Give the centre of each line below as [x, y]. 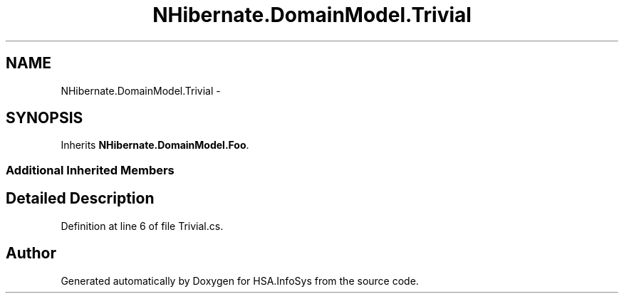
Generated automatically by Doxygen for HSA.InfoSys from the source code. [240, 280]
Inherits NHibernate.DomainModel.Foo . [155, 145]
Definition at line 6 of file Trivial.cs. [142, 226]
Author [31, 253]
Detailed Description [80, 199]
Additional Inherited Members [90, 170]
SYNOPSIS [45, 118]
